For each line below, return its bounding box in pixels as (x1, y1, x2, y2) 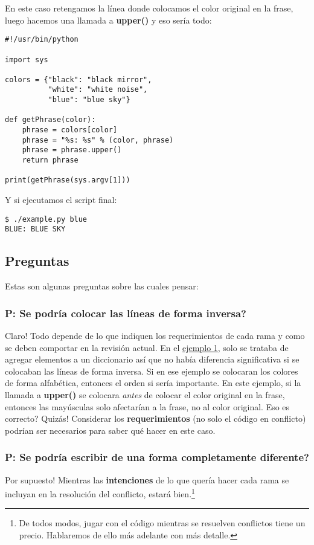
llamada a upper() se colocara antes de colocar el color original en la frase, (5, 388, 285, 401)
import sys (5, 55, 48, 64)
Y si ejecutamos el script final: (5, 193, 117, 206)
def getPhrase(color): (5, 115, 96, 124)
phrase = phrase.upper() (22, 146, 122, 155)
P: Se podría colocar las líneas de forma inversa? (5, 305, 246, 320)
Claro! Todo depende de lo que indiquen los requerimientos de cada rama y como (5, 329, 305, 341)
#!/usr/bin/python (5, 35, 78, 44)
